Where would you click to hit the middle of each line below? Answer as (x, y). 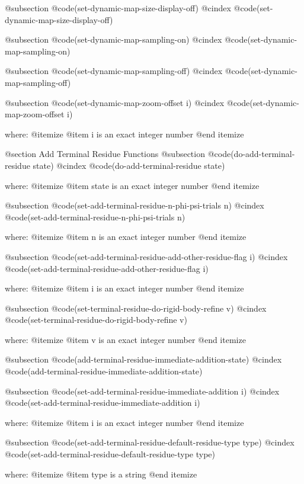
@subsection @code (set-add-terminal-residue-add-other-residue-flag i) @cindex (146, 256)
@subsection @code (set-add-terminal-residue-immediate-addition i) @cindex (142, 391)
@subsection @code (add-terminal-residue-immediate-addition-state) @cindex (143, 359)
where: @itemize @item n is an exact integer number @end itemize (126, 237)
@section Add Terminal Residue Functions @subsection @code (118, 154)
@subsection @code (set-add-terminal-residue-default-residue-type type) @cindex (150, 442)
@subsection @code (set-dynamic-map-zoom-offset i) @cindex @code (127, 102)
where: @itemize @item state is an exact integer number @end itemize (132, 185)
